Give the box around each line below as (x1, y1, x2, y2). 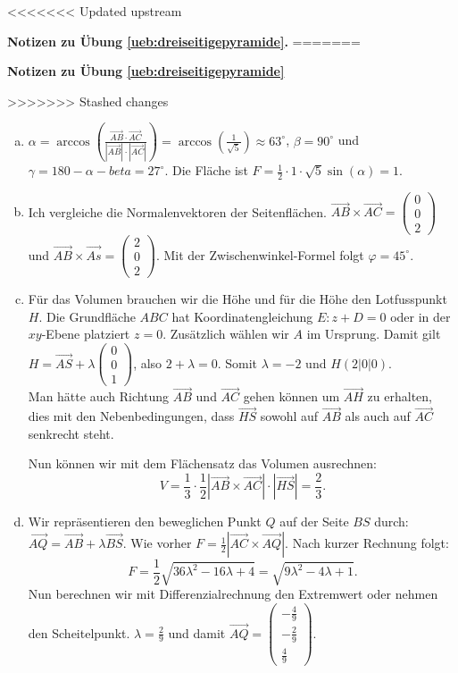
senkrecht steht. (28, 424, 114, 442)
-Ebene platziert (41, 324, 130, 343)
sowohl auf (260, 407, 319, 425)
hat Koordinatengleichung (171, 307, 313, 325)
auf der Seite (279, 512, 349, 531)
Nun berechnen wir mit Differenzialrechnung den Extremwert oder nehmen (28, 585, 438, 603)
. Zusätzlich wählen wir (162, 324, 289, 343)
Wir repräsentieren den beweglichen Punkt (28, 512, 262, 531)
